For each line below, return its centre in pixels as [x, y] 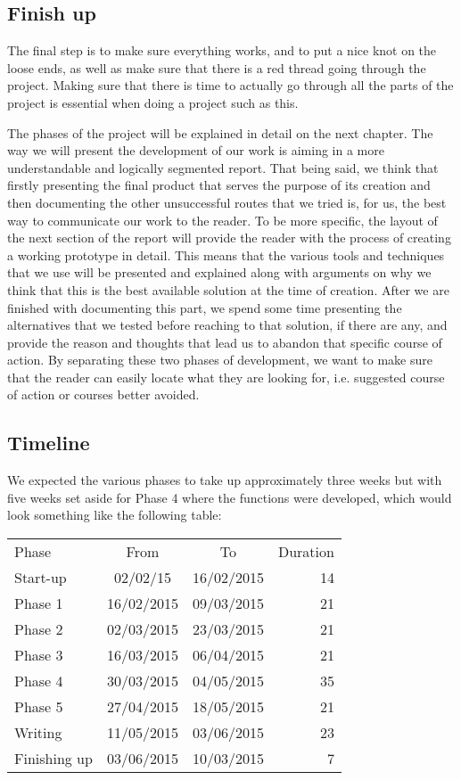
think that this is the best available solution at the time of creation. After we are [228, 289]
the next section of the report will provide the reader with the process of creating [229, 238]
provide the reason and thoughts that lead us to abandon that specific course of [225, 342]
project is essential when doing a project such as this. [153, 102]
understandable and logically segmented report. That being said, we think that [223, 167]
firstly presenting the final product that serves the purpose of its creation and [219, 185]
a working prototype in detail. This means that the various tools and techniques [226, 255]
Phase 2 [39, 629]
